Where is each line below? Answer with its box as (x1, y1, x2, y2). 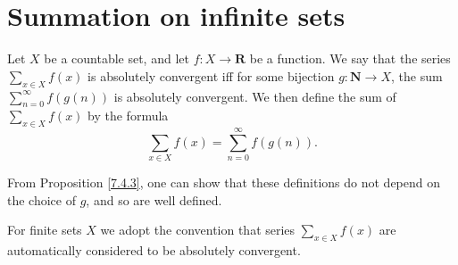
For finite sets (7, 220, 82, 239)
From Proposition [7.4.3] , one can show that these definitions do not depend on (7, 173, 441, 192)
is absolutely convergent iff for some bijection (87, 66, 335, 85)
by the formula (87, 106, 169, 125)
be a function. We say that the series (249, 49, 451, 68)
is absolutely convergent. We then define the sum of (113, 87, 396, 105)
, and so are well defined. (86, 190, 222, 209)
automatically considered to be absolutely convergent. (7, 241, 301, 260)
